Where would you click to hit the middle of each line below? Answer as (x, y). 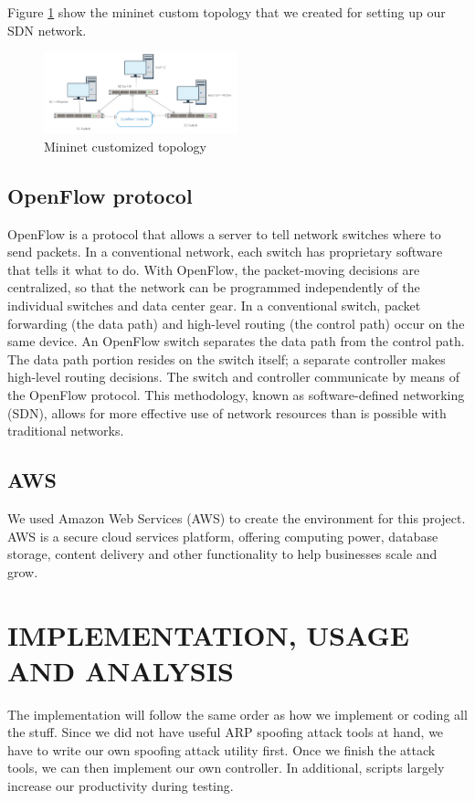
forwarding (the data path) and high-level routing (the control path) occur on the (236, 323)
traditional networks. (66, 431)
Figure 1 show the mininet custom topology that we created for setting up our (227, 12)
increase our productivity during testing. (121, 786)
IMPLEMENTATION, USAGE (208, 634)
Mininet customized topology (125, 146)
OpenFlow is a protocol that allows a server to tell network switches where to (224, 233)
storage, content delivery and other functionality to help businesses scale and (222, 554)
